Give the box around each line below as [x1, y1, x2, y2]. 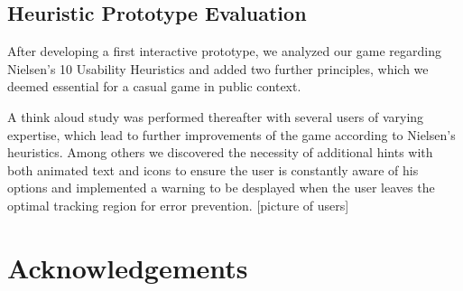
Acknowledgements [7, 249, 248, 286]
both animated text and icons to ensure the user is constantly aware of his [7, 160, 419, 179]
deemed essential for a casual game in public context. [7, 77, 301, 96]
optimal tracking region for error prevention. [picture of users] [7, 195, 349, 214]
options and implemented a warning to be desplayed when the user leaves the [7, 178, 435, 197]
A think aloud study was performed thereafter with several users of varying [7, 107, 424, 126]
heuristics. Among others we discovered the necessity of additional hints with [7, 143, 433, 162]
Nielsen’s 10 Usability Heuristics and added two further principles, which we [7, 59, 429, 78]
